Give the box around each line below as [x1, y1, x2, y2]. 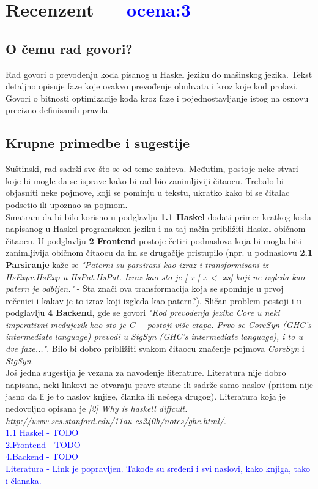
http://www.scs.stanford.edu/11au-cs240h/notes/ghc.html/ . [6, 414, 226, 427]
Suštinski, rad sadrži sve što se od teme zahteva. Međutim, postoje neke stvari [6, 162, 298, 175]
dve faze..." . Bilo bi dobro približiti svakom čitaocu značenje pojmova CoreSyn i [6, 342, 305, 355]
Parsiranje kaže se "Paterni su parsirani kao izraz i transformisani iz [6, 258, 268, 271]
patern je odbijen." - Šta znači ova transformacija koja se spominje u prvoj [6, 282, 284, 295]
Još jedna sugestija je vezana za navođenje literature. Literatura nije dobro [6, 366, 286, 379]
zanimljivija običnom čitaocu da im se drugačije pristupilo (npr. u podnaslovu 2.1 [6, 246, 313, 259]
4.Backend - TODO [6, 450, 78, 463]
